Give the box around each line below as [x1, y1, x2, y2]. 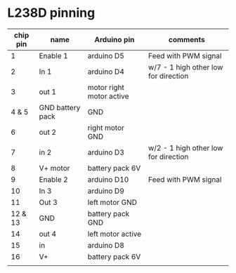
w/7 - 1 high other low [148, 62, 223, 72]
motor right [87, 82, 125, 92]
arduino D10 [87, 174, 129, 184]
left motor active [87, 229, 142, 239]
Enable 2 [39, 174, 68, 184]
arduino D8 [87, 240, 125, 250]
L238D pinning [7, 5, 96, 21]
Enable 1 [39, 51, 68, 60]
